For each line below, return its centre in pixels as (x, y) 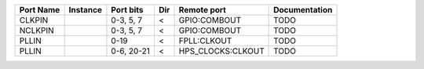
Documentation (303, 10)
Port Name (40, 10)
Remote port (203, 10)
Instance (85, 10)
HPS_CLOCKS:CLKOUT (221, 51)
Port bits (128, 10)
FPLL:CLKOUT (205, 41)
